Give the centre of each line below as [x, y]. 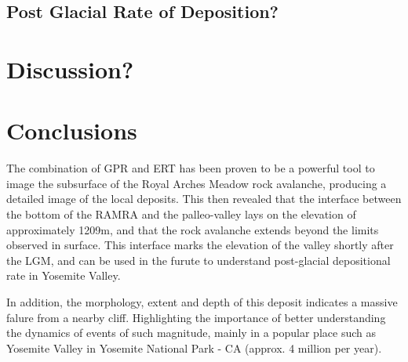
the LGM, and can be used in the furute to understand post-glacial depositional [199, 260]
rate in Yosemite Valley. [64, 275]
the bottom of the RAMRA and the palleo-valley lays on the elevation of [181, 214]
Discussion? [70, 69]
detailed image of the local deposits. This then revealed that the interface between [204, 199]
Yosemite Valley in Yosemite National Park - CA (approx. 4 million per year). [194, 348]
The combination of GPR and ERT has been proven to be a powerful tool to [191, 168]
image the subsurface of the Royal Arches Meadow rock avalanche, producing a [197, 183]
